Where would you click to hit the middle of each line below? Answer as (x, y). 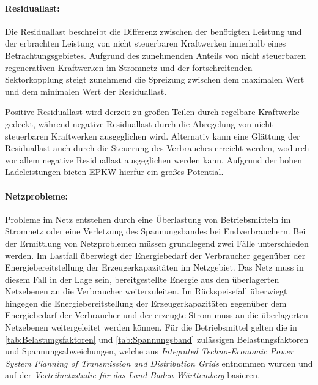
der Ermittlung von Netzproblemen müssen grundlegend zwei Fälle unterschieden (157, 243)
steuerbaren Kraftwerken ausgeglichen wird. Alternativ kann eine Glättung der (153, 136)
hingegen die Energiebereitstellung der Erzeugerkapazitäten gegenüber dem (146, 303)
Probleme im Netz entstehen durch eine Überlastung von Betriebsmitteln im (148, 219)
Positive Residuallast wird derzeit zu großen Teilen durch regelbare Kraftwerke (152, 112)
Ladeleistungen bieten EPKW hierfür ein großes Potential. (114, 172)
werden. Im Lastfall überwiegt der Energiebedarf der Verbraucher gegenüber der (155, 255)
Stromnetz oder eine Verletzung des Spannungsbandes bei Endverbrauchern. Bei (155, 231)
